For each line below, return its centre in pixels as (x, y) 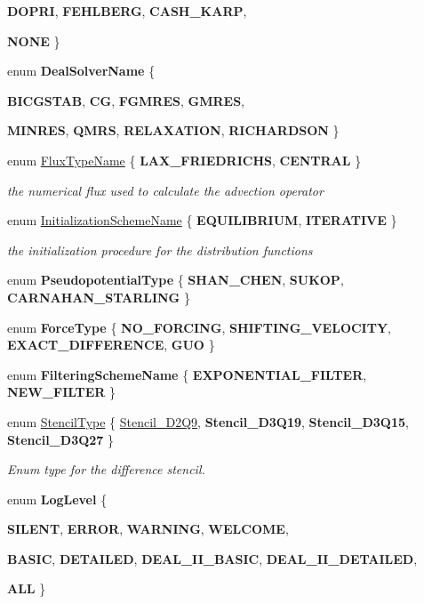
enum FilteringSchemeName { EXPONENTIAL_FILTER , (187, 374)
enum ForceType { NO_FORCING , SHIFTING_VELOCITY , (199, 327)
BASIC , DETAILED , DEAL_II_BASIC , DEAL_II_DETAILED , (212, 558)
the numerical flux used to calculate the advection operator (165, 190)
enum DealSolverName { (81, 71)
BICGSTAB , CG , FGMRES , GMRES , (126, 100)
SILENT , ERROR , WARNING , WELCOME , (148, 529)
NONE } (34, 40)
